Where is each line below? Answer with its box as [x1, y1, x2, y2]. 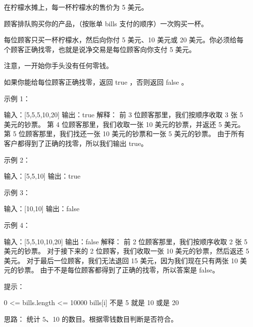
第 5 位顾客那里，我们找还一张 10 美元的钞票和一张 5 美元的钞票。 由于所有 [4, 128, 245, 139]
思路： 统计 [4, 314, 40, 324]
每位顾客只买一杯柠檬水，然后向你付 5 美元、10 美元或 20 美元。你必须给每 [4, 35, 244, 45]
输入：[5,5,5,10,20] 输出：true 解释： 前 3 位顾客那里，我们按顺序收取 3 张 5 [4, 109, 243, 120]
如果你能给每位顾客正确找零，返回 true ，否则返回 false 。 [4, 76, 188, 87]
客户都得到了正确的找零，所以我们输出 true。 [4, 138, 148, 148]
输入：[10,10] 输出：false [4, 203, 80, 214]
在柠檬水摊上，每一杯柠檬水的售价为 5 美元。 [4, 2, 148, 12]
